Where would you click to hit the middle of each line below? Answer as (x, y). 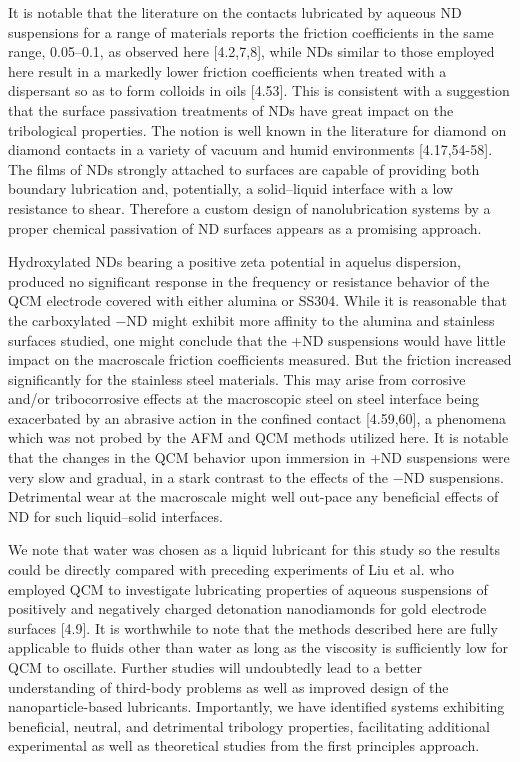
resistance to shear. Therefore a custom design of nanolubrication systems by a (249, 207)
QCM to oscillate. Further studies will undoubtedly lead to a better (215, 667)
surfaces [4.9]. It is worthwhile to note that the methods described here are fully (253, 627)
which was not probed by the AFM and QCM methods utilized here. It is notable (258, 437)
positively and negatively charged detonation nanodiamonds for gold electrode (247, 608)
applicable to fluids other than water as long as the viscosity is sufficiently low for (258, 647)
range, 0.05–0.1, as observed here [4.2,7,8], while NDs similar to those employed (251, 51)
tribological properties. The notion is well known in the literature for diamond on (257, 129)
